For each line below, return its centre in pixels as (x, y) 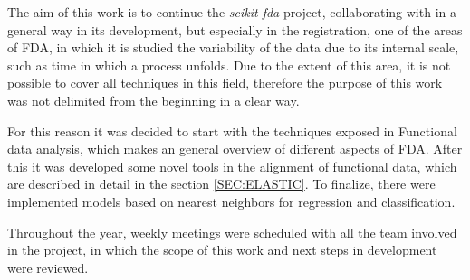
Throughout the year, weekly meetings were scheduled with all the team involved (232, 232)
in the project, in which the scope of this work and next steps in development (222, 250)
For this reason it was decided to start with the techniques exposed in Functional (232, 131)
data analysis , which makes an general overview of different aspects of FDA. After (235, 149)
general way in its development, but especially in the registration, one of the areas (235, 29)
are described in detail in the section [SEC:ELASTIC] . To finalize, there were (221, 184)
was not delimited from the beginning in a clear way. (153, 100)
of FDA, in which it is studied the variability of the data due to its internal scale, (233, 47)
